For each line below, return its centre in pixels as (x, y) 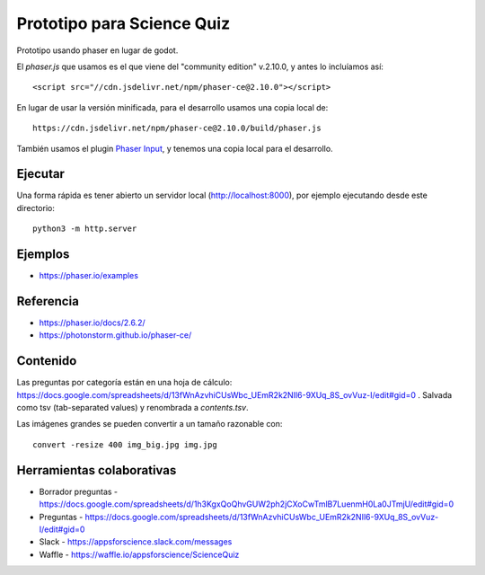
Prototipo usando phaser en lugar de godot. (97, 50)
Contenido (47, 361)
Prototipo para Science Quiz (123, 23)
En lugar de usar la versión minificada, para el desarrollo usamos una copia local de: (172, 107)
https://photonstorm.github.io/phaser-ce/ (115, 335)
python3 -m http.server (85, 229)
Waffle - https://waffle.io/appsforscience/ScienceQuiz (139, 554)
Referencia (48, 301)
